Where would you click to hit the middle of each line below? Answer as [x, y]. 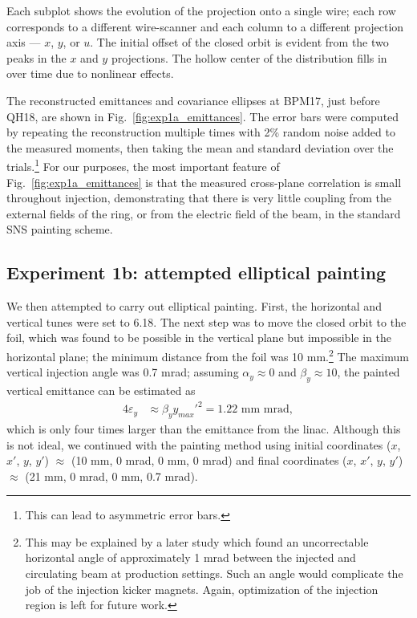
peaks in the [36, 57]
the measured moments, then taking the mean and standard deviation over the [200, 147]
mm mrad [265, 410]
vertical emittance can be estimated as [101, 390]
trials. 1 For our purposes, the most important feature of [143, 165]
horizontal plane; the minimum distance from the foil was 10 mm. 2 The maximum [208, 355]
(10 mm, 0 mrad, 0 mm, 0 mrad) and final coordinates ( [209, 460]
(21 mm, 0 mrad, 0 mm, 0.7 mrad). [111, 476]
